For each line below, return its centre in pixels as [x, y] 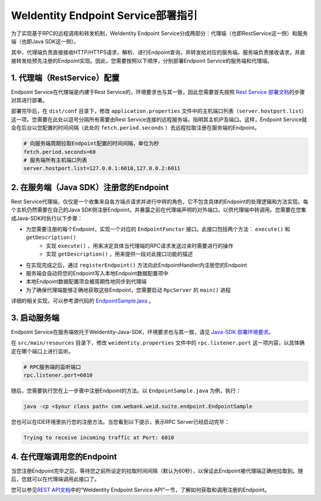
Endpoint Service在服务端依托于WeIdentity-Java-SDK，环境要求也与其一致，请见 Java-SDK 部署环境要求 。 [142, 332]
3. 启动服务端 [35, 318]
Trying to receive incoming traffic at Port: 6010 [99, 438]
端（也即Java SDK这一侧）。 [45, 41]
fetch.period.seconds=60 [60, 152]
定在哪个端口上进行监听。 [42, 351]
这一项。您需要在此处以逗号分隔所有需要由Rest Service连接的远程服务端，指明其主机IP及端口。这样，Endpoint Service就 [159, 119]
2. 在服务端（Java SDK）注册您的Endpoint [90, 187]
